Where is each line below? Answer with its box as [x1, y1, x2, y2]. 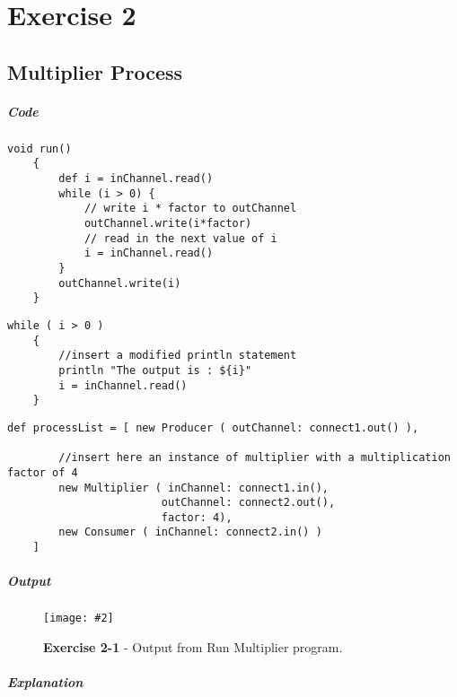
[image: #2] [43, 612, 114, 625]
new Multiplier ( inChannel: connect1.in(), [58, 481, 329, 494]
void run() [7, 142, 72, 155]
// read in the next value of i [83, 231, 277, 245]
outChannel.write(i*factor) [83, 217, 252, 230]
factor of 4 [7, 466, 78, 479]
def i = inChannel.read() [58, 172, 214, 186]
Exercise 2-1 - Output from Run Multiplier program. [43, 638, 343, 656]
